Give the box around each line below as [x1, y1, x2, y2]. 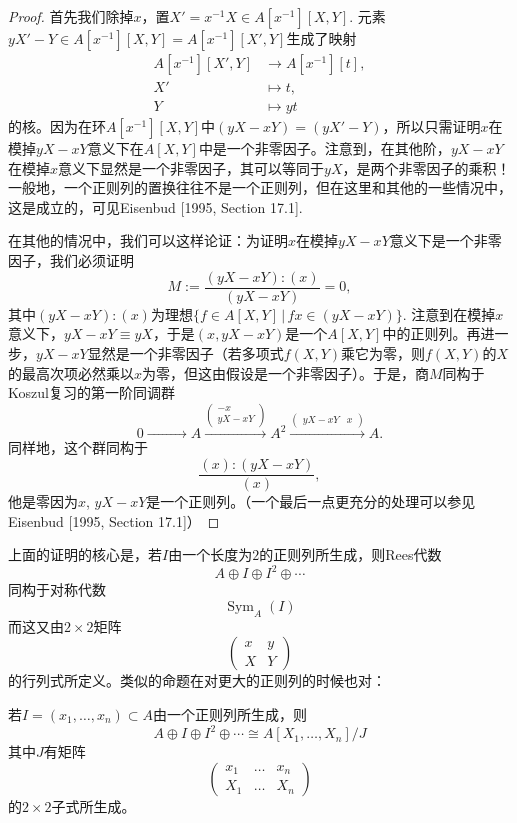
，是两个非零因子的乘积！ [342, 157, 511, 178]
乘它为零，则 [341, 342, 426, 363]
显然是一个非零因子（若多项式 [87, 342, 284, 363]
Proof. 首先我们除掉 [8, 6, 134, 26]
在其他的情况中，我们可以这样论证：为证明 [8, 230, 288, 251]
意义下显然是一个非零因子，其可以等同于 [58, 157, 325, 178]
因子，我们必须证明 [8, 250, 134, 271]
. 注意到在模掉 [402, 303, 496, 324]
